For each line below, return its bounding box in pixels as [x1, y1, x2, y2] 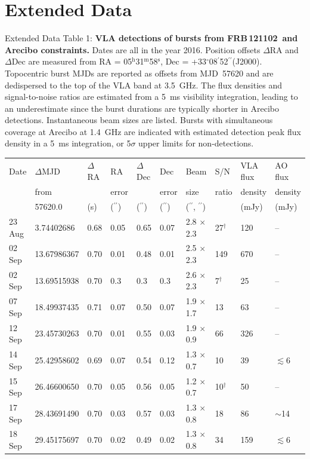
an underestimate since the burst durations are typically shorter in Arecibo [5, 102, 279, 114]
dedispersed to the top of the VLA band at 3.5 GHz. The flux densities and [5, 78, 282, 91]
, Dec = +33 [160, 55, 206, 68]
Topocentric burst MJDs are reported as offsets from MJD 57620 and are [5, 66, 274, 79]
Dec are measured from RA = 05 [11, 55, 132, 68]
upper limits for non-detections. [138, 137, 254, 149]
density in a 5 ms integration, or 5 [5, 137, 131, 149]
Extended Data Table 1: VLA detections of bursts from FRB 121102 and [5, 32, 298, 44]
